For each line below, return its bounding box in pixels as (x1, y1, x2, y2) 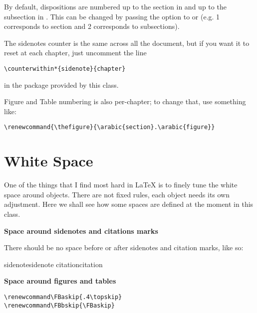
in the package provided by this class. (4, 79, 119, 90)
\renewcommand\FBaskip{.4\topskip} (4, 293, 122, 301)
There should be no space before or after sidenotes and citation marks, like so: (4, 242, 244, 253)
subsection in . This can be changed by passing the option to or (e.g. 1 (4, 11, 220, 21)
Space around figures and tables (4, 276, 116, 286)
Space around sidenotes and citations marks (4, 225, 158, 236)
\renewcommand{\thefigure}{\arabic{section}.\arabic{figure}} (4, 124, 215, 131)
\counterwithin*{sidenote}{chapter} (4, 65, 126, 72)
